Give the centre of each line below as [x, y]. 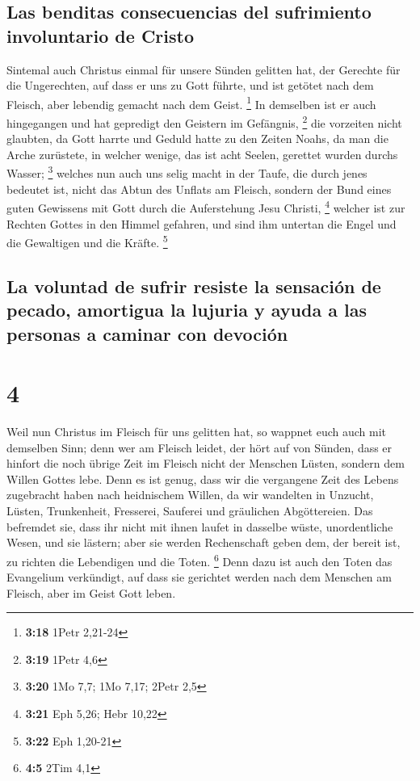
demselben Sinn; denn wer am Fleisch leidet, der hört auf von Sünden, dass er [199, 447]
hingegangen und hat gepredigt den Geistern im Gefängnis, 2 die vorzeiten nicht [204, 122]
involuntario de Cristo [100, 35]
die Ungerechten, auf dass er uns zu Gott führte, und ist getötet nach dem [190, 85]
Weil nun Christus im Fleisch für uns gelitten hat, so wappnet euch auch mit [197, 432]
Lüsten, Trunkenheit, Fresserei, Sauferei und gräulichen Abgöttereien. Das [190, 511]
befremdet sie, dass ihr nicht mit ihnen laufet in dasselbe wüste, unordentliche [200, 526]
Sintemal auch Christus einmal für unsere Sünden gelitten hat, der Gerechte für [204, 69]
